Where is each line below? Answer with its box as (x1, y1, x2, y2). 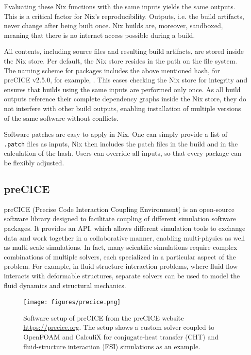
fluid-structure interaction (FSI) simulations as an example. (23, 341, 201, 351)
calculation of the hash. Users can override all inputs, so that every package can (4, 148, 241, 158)
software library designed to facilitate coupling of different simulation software (4, 213, 236, 224)
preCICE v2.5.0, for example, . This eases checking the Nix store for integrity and (4, 75, 248, 85)
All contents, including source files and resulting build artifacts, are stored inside (4, 46, 244, 56)
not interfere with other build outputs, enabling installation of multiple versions (4, 103, 241, 113)
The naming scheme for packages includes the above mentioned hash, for (4, 65, 220, 75)
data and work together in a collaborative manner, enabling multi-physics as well (4, 232, 245, 242)
